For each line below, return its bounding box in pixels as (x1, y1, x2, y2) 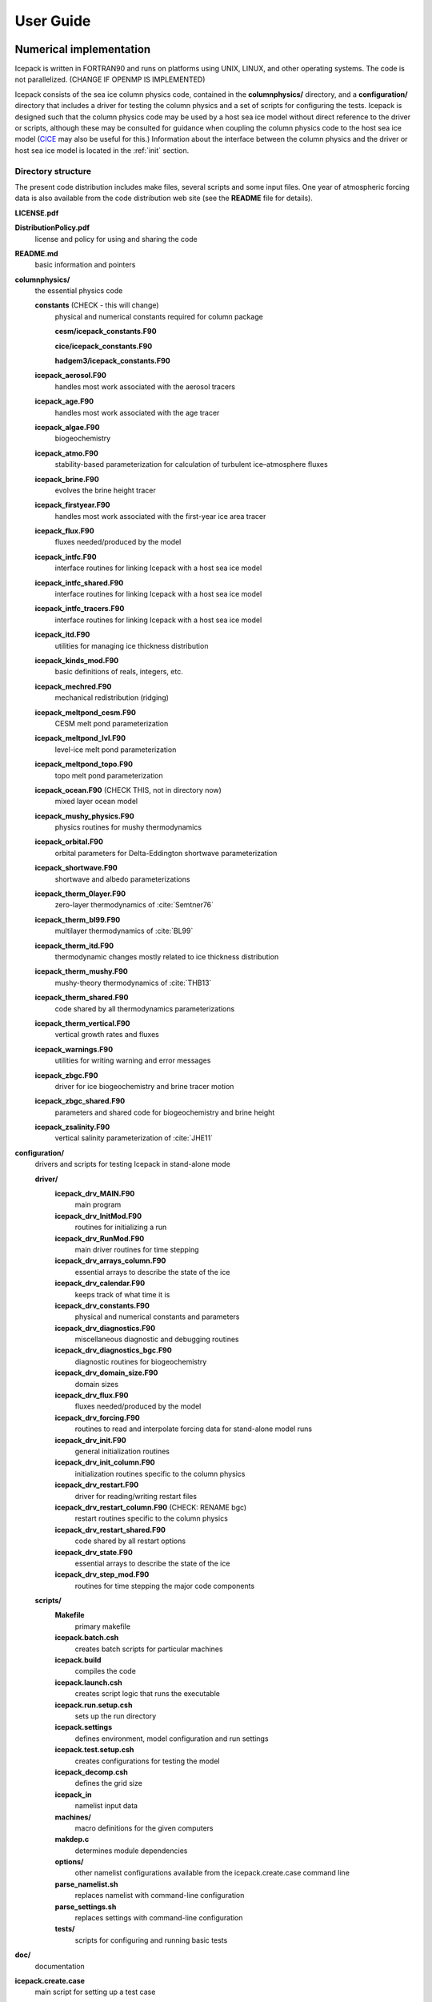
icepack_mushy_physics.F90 (34, 811, 135, 821)
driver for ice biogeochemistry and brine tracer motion (54, 1081, 234, 1091)
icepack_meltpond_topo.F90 (34, 759, 134, 769)
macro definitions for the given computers (74, 1823, 214, 1833)
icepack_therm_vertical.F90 (34, 1018, 130, 1028)
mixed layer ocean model (54, 797, 138, 806)
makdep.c (54, 1835, 90, 1844)
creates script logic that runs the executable (74, 1689, 220, 1698)
